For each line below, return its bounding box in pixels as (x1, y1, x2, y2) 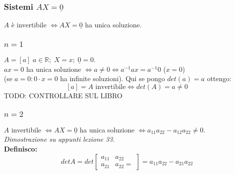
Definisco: (4, 143, 38, 153)
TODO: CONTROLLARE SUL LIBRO (4, 90, 123, 100)
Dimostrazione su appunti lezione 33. (4, 134, 115, 144)
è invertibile (11, 20, 47, 30)
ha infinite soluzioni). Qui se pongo (60, 73, 165, 84)
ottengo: (207, 73, 232, 84)
